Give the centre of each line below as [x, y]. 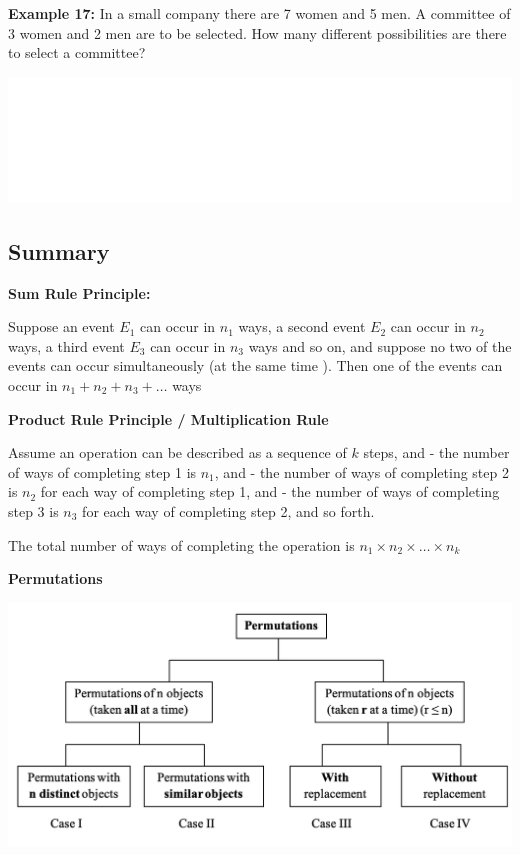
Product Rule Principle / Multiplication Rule [168, 418]
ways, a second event [302, 326]
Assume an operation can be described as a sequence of [177, 452]
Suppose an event [61, 326]
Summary [59, 250]
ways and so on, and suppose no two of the [380, 345]
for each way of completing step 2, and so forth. [228, 510]
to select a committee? [77, 52]
